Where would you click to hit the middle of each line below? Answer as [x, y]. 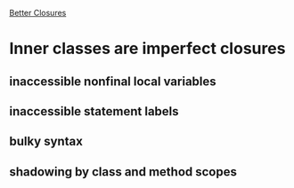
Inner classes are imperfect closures [147, 49]
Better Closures [38, 13]
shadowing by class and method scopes [123, 172]
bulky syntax [46, 141]
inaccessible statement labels [94, 111]
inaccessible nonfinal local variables [113, 81]
